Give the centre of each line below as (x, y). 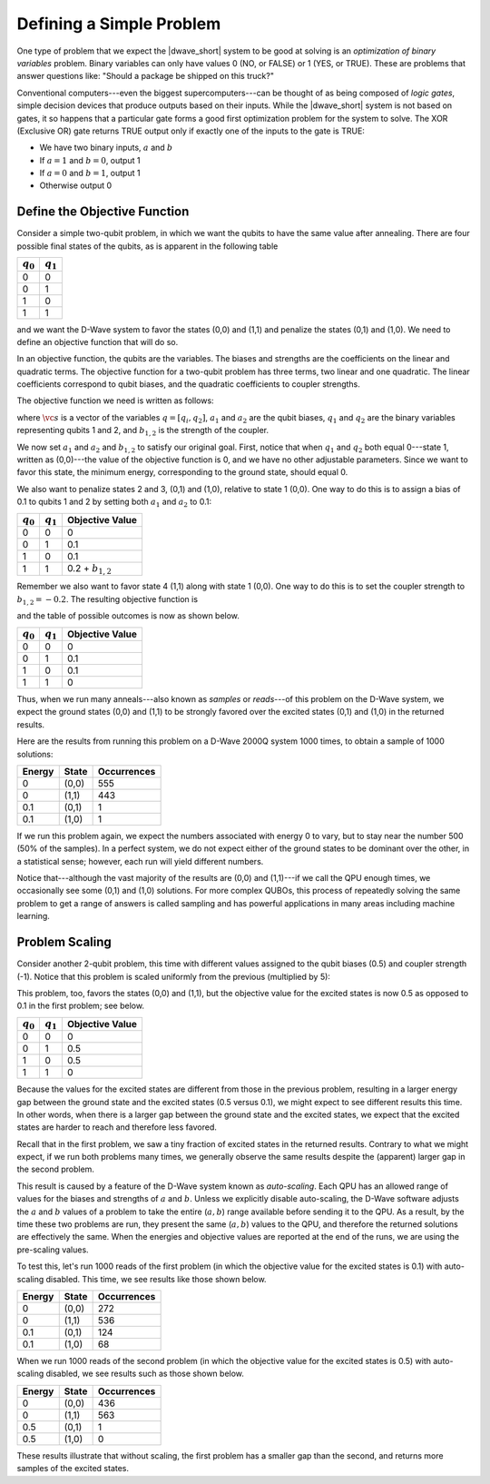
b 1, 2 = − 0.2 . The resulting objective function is (108, 600)
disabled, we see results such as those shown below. (145, 1374)
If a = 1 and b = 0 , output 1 (90, 160)
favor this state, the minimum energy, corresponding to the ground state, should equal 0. (182, 472)
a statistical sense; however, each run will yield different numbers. (140, 861)
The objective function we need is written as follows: (115, 401)
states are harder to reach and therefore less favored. (117, 1127)
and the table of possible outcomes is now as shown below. (128, 616)
